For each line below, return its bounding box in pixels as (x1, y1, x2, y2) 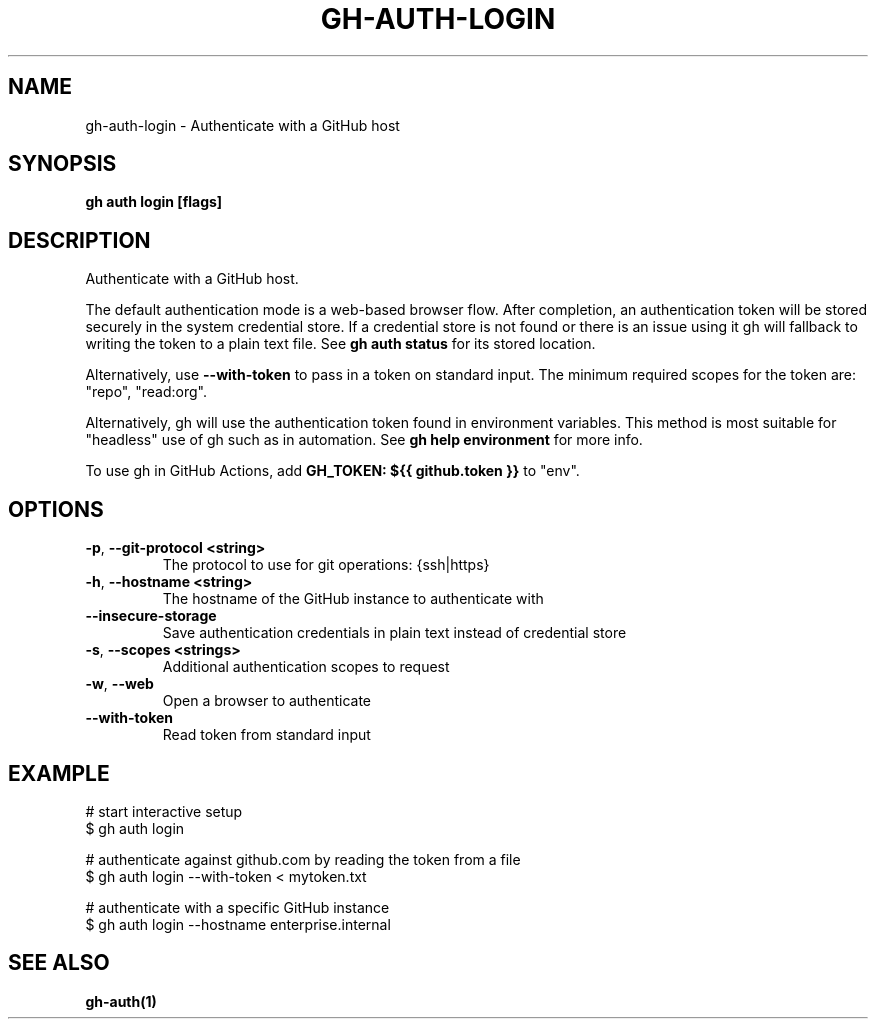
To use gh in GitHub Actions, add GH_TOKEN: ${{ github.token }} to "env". (85, 462, 580, 480)
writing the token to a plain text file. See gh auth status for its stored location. (85, 335, 596, 353)
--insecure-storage (85, 607, 217, 625)
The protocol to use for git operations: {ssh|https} (162, 556, 490, 574)
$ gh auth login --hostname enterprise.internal (85, 915, 391, 933)
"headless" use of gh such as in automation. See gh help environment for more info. (85, 431, 643, 449)
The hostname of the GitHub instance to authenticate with (162, 590, 544, 608)
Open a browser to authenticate (162, 692, 371, 710)
